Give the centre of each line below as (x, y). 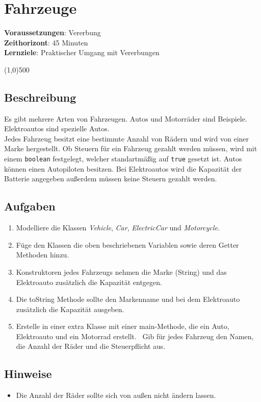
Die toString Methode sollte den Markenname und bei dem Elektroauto (128, 299)
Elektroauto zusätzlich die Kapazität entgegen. (89, 282)
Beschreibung (40, 97)
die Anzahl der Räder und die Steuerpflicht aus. (91, 346)
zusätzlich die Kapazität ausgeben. (70, 309)
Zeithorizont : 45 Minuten (46, 42)
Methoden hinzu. (43, 255)
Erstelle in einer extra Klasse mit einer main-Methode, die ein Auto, (123, 326)
